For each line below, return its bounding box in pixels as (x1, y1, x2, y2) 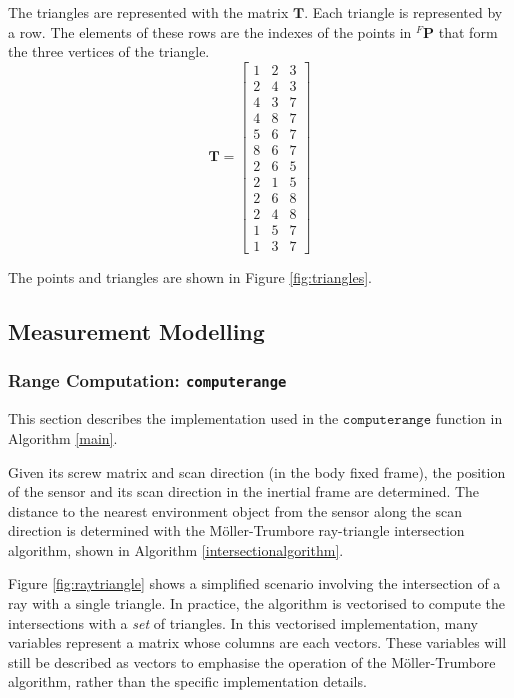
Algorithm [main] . (8, 427, 118, 448)
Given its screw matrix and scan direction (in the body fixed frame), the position (8, 461, 506, 482)
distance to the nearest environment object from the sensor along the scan (8, 500, 462, 521)
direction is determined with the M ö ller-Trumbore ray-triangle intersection (8, 520, 465, 541)
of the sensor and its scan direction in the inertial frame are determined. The (8, 481, 480, 502)
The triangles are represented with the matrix (8, 2, 289, 22)
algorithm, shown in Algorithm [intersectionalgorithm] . (8, 539, 344, 560)
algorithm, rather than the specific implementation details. (8, 671, 367, 692)
